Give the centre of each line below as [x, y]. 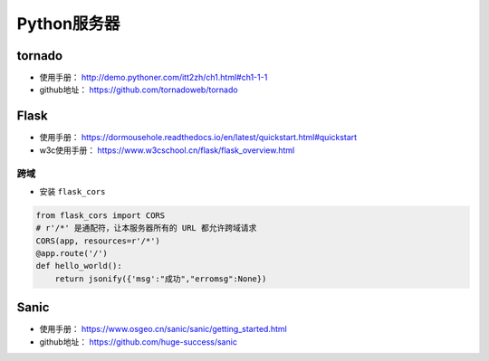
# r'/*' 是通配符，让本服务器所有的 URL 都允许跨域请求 [146, 228]
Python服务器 [68, 24]
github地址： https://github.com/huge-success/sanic [138, 342]
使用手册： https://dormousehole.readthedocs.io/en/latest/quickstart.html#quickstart [198, 138]
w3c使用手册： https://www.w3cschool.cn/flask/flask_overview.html [167, 150]
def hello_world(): [79, 266]
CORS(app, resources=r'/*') [98, 241]
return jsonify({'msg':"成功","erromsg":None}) [161, 279]
